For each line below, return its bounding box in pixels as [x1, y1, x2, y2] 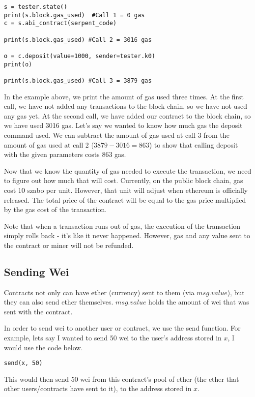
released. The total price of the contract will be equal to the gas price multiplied [4, 194, 246, 205]
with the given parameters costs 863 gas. [4, 149, 126, 159]
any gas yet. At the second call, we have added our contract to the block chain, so [4, 110, 251, 121]
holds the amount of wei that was [148, 297, 249, 307]
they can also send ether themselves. [4, 297, 113, 307]
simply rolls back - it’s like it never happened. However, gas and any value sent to [4, 230, 250, 241]
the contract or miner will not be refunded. [4, 240, 134, 250]
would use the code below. [4, 342, 83, 352]
